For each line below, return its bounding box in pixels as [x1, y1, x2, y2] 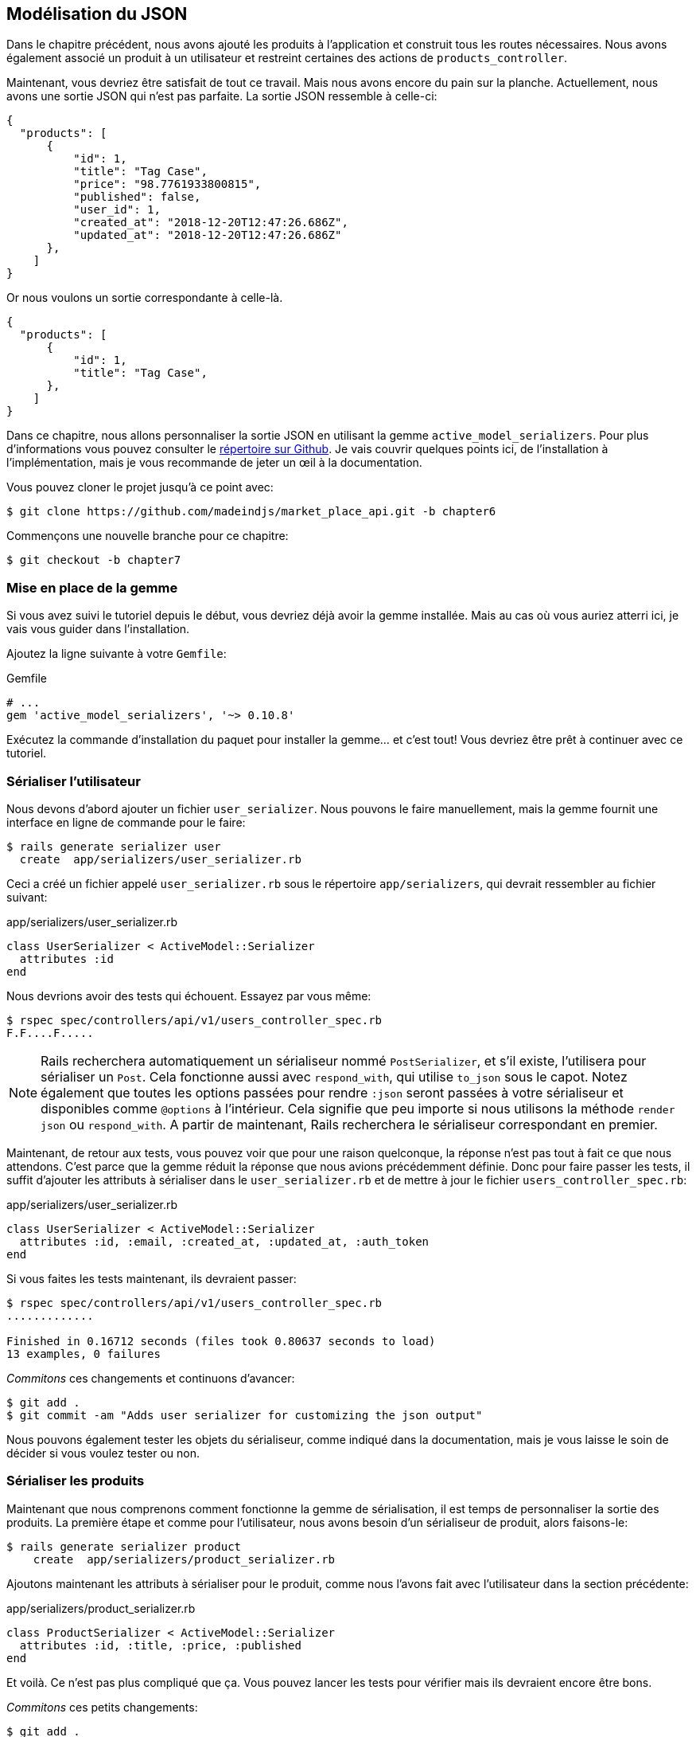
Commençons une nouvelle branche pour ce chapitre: [6, 529, 289, 543]
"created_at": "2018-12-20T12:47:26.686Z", [73, 216, 348, 229]
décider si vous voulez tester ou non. [6, 1446, 200, 1460]
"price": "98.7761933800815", [73, 178, 262, 191]
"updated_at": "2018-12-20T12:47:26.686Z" [73, 229, 342, 242]
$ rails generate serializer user [6, 839, 221, 853]
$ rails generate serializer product [6, 1539, 242, 1553]
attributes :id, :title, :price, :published [19, 1638, 301, 1652]
